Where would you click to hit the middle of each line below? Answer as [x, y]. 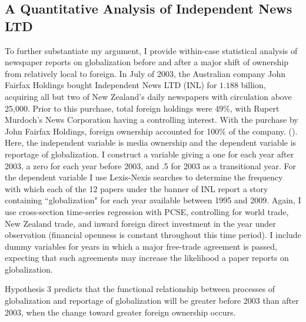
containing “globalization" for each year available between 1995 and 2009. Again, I [153, 200]
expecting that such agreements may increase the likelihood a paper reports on [147, 258]
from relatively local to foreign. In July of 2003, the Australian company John [145, 73]
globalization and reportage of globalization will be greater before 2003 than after [152, 301]
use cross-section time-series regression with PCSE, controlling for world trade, [147, 211]
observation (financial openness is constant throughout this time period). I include [153, 235]
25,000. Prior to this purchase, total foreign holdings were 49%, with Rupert [142, 108]
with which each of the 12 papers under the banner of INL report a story [137, 188]
